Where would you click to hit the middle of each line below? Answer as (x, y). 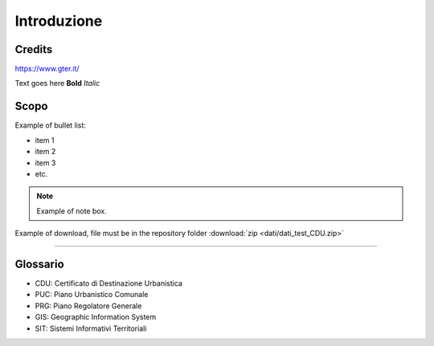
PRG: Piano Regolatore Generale (88, 306)
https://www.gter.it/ (47, 69)
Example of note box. (72, 211)
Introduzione (59, 21)
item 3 (45, 163)
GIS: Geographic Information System (96, 317)
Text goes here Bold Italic (57, 83)
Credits (34, 49)
